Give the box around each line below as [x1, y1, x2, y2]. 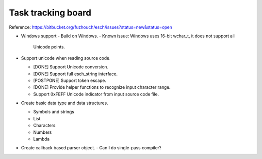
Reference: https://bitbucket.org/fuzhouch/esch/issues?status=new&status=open [9, 24, 172, 30]
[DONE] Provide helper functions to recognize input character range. [33, 84, 171, 90]
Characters [33, 123, 56, 128]
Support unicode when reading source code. [21, 55, 111, 61]
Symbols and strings [33, 109, 75, 115]
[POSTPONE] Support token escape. [33, 78, 107, 83]
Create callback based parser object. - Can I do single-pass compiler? [21, 145, 162, 151]
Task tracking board [9, 7, 92, 18]
